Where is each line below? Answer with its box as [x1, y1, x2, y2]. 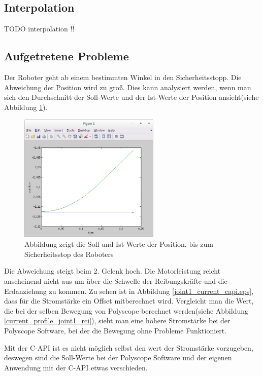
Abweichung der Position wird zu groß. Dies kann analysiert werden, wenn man [4, 82, 251, 92]
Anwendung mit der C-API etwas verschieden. [4, 362, 148, 372]
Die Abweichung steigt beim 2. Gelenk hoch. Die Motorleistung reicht [4, 266, 221, 276]
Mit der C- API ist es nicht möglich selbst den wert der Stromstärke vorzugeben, [4, 342, 253, 353]
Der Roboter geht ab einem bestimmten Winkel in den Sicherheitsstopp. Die [4, 72, 242, 82]
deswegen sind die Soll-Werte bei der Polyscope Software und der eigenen [4, 352, 232, 363]
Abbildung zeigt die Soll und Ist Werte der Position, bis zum [24, 239, 213, 249]
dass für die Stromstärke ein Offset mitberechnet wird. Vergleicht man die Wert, [4, 295, 254, 306]
